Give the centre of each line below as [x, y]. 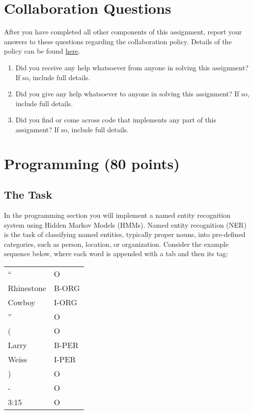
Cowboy [22, 302]
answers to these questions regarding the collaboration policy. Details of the [118, 41]
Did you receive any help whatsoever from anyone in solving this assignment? [132, 67]
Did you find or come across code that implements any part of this [116, 120]
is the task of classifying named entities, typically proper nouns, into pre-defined [125, 234]
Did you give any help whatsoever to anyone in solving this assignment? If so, [132, 94]
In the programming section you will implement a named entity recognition [117, 215]
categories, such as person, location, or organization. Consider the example [116, 244]
